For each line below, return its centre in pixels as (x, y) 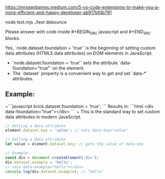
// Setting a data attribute (35, 126)
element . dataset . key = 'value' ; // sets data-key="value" (67, 131)
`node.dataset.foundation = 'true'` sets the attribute (65, 63)
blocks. (13, 38)
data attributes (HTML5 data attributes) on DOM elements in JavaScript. (79, 53)
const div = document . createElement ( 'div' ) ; (52, 158)
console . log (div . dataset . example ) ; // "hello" (54, 172)
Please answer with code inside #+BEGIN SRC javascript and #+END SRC (78, 32)
